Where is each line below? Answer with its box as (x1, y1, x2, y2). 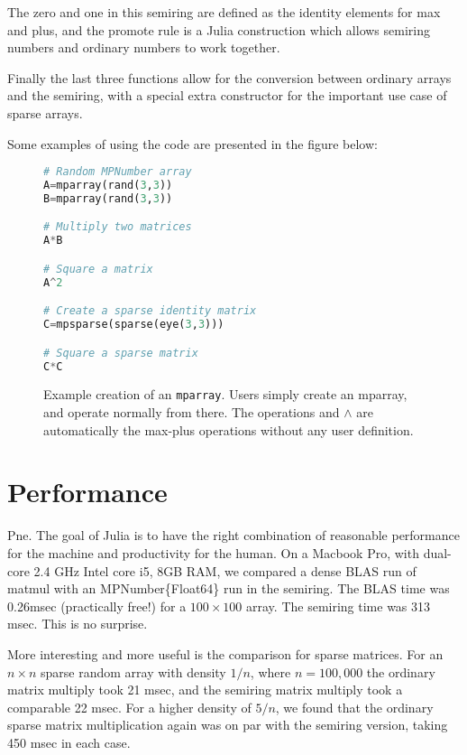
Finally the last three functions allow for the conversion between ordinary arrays (7, 68, 452, 87)
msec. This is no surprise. (7, 614, 148, 633)
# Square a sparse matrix (43, 346, 198, 359)
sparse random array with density (41, 662, 226, 681)
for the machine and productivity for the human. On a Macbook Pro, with (7, 543, 419, 562)
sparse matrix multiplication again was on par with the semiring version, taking (7, 715, 448, 734)
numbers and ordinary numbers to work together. (7, 38, 280, 57)
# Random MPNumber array (43, 165, 192, 179)
